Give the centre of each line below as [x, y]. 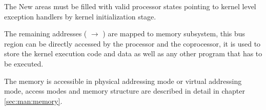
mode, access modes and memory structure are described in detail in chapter [125, 91]
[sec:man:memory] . [33, 101]
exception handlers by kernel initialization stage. [80, 16]
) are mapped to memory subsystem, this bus [174, 34]
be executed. [24, 63]
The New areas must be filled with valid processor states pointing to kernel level [130, 6]
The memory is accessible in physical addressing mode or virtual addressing [123, 81]
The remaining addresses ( [46, 34]
